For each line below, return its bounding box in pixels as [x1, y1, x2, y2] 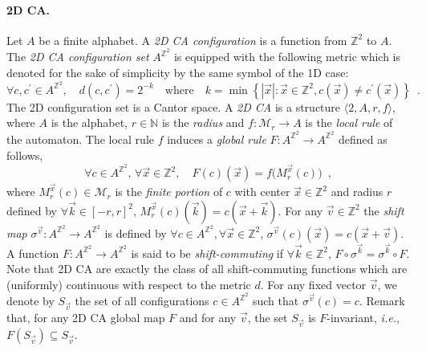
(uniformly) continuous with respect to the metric [6, 275, 251, 292]
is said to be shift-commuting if [131, 244, 284, 261]
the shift [363, 202, 404, 218]
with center [234, 183, 290, 200]
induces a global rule [167, 130, 266, 147]
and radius [331, 183, 383, 200]
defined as [338, 130, 387, 147]
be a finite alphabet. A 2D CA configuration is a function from [39, 31, 347, 48]
